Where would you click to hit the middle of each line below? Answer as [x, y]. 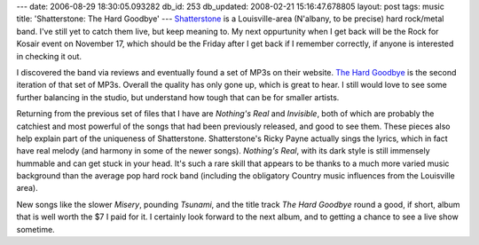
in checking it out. [49, 56]
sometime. [35, 229]
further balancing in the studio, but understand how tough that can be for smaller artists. [178, 97]
